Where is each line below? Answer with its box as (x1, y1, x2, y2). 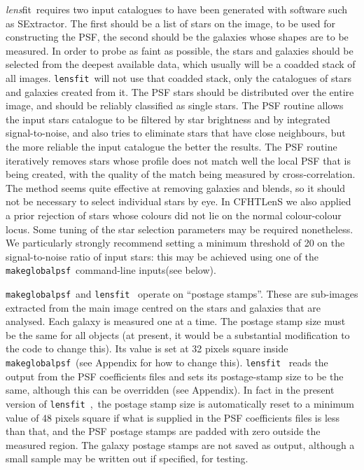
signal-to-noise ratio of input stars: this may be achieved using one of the (6, 249, 318, 263)
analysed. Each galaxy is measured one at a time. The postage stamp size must (6, 314, 346, 329)
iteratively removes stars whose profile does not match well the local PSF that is (6, 153, 351, 167)
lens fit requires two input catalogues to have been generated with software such (6, 2, 348, 16)
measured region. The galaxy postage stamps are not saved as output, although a (6, 437, 355, 452)
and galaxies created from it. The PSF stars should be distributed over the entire (6, 84, 354, 99)
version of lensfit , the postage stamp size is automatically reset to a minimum (6, 396, 354, 410)
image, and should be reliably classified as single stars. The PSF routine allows (6, 98, 344, 113)
